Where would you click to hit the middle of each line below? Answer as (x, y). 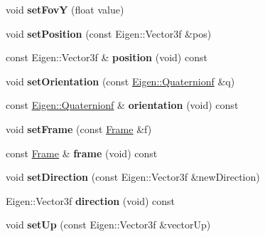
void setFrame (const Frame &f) (79, 128)
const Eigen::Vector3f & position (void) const (107, 57)
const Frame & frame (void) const (82, 153)
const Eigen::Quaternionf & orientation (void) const (122, 105)
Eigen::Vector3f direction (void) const (91, 200)
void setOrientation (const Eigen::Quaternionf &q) (120, 81)
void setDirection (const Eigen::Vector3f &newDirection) (133, 177)
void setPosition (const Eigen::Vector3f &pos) (109, 33)
